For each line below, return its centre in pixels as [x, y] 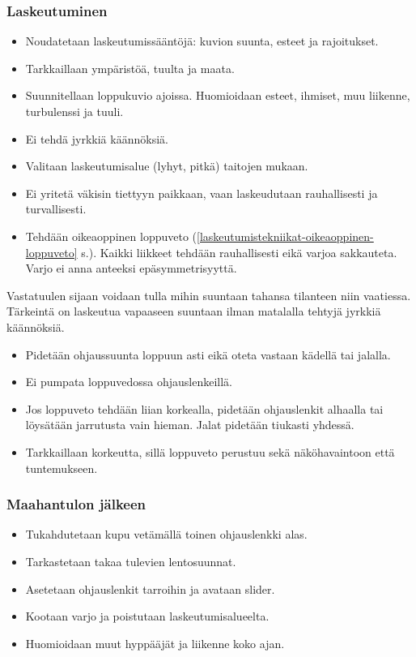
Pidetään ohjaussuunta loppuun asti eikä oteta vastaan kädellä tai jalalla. [208, 354]
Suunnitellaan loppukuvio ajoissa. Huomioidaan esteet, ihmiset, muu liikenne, [218, 95]
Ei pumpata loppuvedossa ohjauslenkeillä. [129, 382]
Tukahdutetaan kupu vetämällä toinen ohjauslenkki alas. [166, 534]
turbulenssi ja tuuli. [74, 111]
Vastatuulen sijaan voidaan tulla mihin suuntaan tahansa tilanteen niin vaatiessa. [209, 295]
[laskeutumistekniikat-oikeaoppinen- [285, 236]
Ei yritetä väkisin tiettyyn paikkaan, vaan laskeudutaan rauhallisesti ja [202, 193]
